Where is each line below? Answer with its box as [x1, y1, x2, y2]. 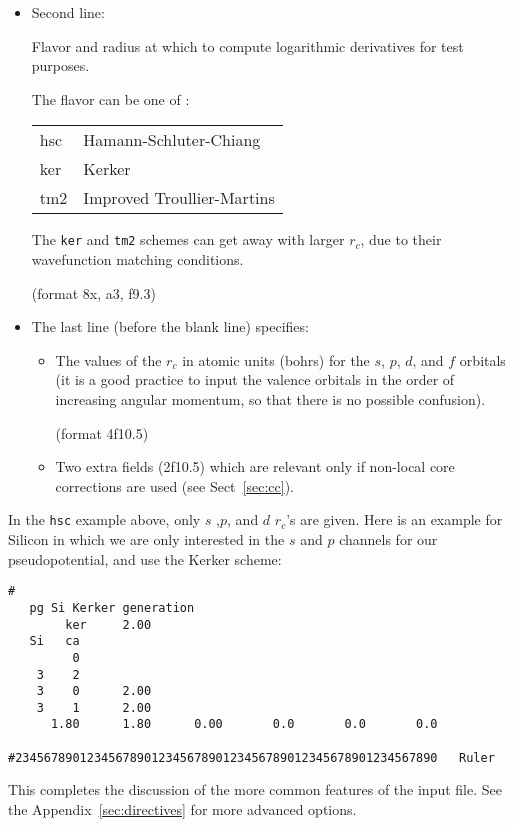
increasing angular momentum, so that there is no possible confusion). [55, 389, 486, 409]
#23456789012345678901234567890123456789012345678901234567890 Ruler [8, 750, 495, 765]
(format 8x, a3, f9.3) [31, 282, 156, 303]
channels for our [339, 529, 438, 550]
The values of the [55, 349, 162, 370]
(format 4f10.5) [55, 422, 149, 443]
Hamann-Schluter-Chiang [83, 128, 261, 152]
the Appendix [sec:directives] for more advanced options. [8, 799, 357, 820]
